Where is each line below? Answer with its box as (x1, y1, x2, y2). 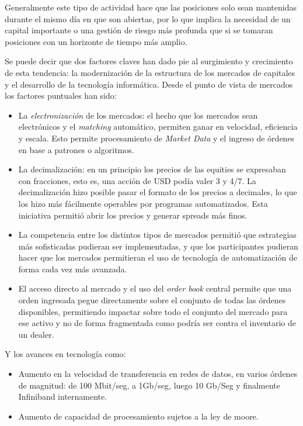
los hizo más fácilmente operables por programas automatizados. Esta (18, 197, 268, 209)
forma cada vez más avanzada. (18, 262, 127, 275)
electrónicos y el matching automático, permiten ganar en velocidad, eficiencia (18, 120, 298, 133)
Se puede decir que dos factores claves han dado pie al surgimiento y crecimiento (5, 55, 293, 67)
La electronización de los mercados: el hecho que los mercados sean (18, 109, 258, 121)
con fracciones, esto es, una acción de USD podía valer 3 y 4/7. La (18, 174, 256, 186)
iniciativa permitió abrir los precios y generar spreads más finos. (18, 209, 248, 221)
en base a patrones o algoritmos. (18, 143, 134, 155)
